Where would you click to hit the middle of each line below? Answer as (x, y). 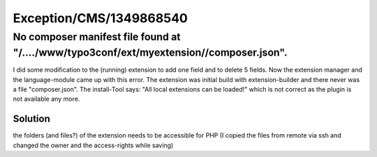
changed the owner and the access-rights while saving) (93, 145)
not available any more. (46, 99)
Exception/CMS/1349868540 (100, 18)
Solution (31, 119)
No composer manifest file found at (97, 37)
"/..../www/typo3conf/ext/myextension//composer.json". (150, 52)
